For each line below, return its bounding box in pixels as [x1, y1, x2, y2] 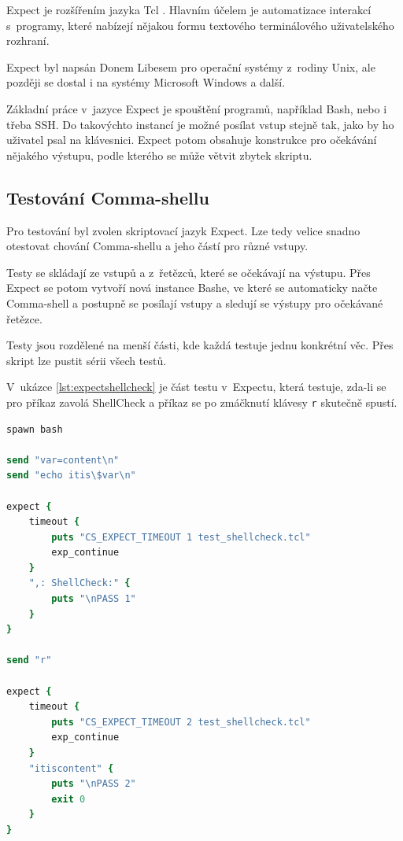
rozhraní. [6, 32, 50, 49]
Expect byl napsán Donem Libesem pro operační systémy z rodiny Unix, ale [6, 58, 375, 75]
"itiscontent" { [28, 762, 114, 774]
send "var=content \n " [6, 454, 120, 466]
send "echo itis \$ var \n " [6, 470, 136, 481]
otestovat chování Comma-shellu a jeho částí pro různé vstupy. [6, 238, 309, 254]
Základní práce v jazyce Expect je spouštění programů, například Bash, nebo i [6, 100, 387, 116]
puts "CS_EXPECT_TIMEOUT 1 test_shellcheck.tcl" [51, 531, 311, 543]
